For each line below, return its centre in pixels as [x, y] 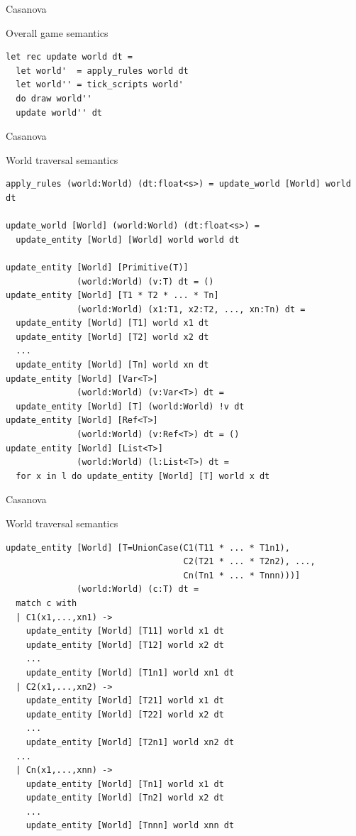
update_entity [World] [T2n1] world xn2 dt [130, 742]
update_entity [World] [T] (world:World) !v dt [130, 406]
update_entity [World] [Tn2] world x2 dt [125, 798]
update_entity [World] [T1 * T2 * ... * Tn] [112, 296]
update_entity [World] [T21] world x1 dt [125, 701]
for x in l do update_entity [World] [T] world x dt [143, 476]
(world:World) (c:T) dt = [138, 589]
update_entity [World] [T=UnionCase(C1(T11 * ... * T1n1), [148, 548]
